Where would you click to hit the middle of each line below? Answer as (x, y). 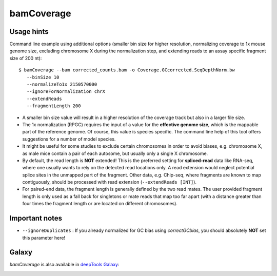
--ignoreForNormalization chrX (66, 92)
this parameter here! (44, 238)
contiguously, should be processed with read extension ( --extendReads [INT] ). (110, 182)
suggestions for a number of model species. (69, 139)
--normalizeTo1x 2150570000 (62, 84)
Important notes (36, 218)
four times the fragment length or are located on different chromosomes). (100, 204)
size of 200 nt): (26, 58)
